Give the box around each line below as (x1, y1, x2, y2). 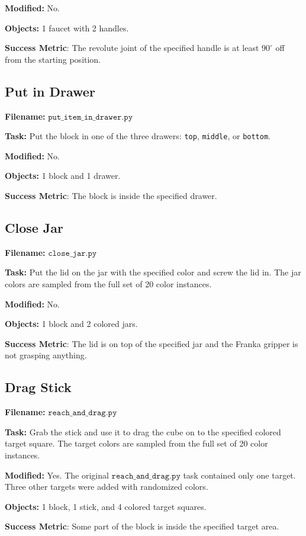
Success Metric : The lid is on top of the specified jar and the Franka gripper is (5, 337, 298, 349)
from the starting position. (5, 53, 101, 65)
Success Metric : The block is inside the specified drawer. (5, 190, 217, 202)
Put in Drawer (5, 82, 95, 100)
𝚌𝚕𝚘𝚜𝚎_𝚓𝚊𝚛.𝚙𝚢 (48, 249, 97, 258)
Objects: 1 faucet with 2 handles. (5, 21, 129, 34)
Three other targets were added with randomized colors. (5, 480, 208, 493)
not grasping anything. (5, 349, 87, 361)
